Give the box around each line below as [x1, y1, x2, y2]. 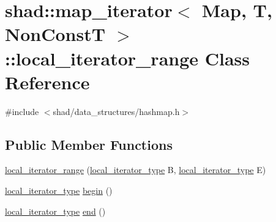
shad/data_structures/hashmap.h [53, 105, 180, 117]
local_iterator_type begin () [5, 184, 113, 197]
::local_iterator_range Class [5, 45, 250, 70]
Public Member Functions [5, 135, 173, 154]
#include [5, 105, 39, 117]
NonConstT [5, 21, 106, 46]
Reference [5, 69, 90, 94]
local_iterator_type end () [5, 204, 106, 217]
